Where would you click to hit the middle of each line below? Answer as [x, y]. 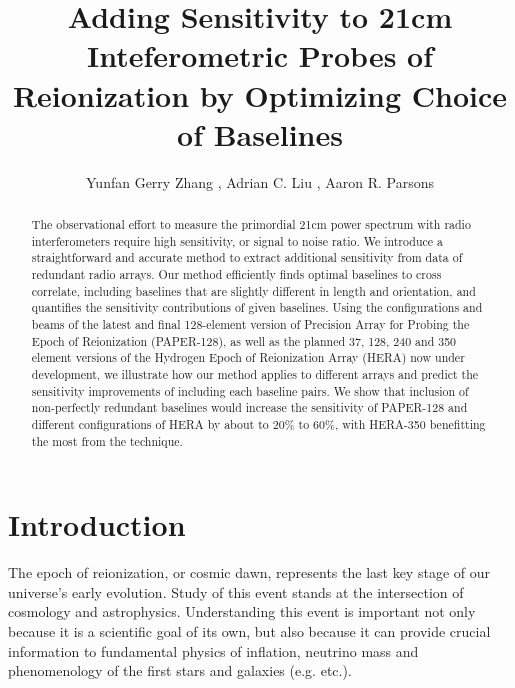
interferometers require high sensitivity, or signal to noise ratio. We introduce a [237, 240]
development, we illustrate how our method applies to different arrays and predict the [255, 373]
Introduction [97, 524]
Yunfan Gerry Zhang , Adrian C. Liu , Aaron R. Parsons [260, 181]
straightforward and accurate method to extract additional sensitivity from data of [247, 257]
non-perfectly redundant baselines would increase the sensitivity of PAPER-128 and [249, 407]
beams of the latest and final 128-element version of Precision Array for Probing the [250, 324]
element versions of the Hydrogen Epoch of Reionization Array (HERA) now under [248, 357]
